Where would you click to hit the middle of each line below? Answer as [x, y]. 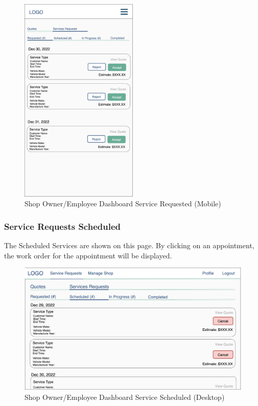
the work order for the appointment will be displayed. [88, 255]
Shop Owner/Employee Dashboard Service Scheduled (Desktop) [125, 397]
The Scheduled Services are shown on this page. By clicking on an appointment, [129, 245]
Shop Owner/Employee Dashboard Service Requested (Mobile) [123, 204]
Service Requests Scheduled [62, 226]
